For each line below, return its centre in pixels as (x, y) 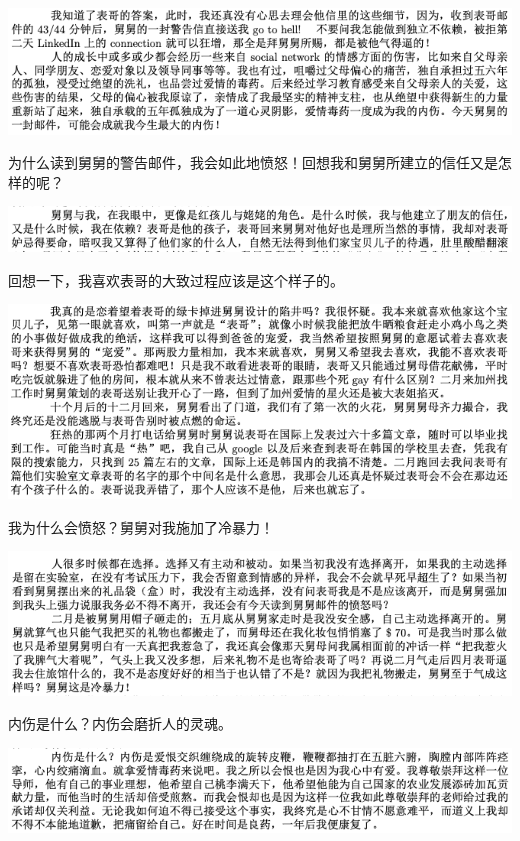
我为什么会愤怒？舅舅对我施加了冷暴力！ (141, 526)
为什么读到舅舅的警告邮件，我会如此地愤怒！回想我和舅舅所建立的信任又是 (253, 162)
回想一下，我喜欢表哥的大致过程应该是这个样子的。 (176, 279)
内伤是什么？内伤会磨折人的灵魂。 (120, 723)
